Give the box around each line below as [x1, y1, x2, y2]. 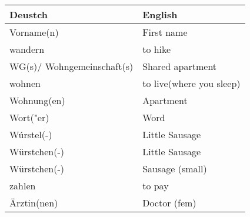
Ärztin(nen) [9, 196, 58, 209]
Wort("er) [9, 111, 49, 124]
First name [142, 25, 188, 39]
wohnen [9, 76, 41, 90]
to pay [142, 179, 169, 192]
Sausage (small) [142, 162, 207, 175]
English [142, 8, 178, 21]
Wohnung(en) [9, 94, 65, 107]
